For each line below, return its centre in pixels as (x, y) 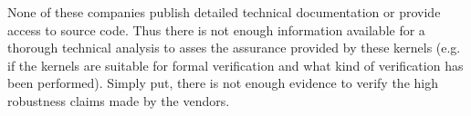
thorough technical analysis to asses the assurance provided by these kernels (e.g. (234, 48)
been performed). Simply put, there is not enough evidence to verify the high (223, 83)
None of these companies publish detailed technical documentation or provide (224, 12)
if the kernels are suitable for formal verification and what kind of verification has (235, 65)
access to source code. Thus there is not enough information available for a (216, 29)
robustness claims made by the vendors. (119, 100)
